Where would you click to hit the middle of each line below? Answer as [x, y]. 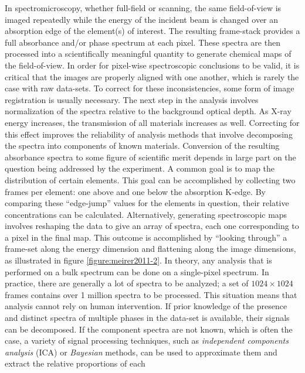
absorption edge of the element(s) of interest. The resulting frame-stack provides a [152, 31]
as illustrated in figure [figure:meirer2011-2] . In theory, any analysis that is [138, 260]
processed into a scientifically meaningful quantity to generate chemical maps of [148, 54]
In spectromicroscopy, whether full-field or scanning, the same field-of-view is [143, 8]
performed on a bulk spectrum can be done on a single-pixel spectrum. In [137, 271]
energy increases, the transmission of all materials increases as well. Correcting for [152, 122]
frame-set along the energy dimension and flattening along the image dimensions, [150, 249]
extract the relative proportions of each [75, 363]
